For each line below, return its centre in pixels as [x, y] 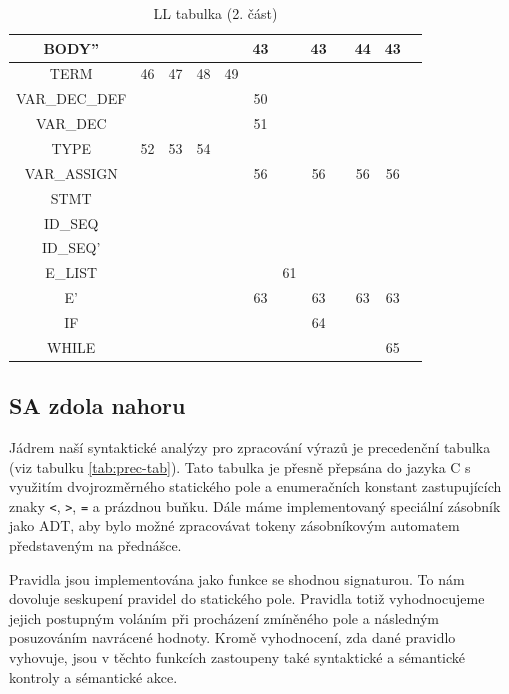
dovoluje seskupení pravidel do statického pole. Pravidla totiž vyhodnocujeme [247, 598]
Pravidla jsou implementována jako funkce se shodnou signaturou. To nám [237, 578]
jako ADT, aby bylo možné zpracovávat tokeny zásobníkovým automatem [234, 525]
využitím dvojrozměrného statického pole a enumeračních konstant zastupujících [255, 486]
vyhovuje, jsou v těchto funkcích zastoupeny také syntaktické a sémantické [237, 657]
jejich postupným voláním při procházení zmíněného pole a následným [224, 617]
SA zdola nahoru [97, 405]
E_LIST [71, 272]
